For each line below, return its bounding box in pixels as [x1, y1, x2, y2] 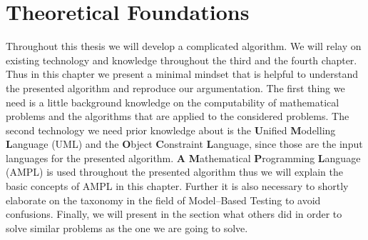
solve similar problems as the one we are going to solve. [6, 220, 248, 235]
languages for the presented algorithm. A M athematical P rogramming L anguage [6, 150, 361, 165]
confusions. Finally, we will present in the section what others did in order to [6, 206, 342, 221]
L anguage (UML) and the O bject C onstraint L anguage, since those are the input [6, 136, 363, 151]
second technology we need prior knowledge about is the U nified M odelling [6, 122, 336, 137]
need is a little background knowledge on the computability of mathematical [6, 94, 339, 109]
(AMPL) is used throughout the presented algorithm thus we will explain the [6, 164, 343, 179]
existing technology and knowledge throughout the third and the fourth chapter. [6, 52, 357, 67]
